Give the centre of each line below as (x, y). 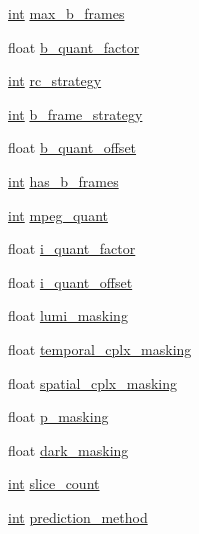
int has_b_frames (63, 180)
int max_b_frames (66, 13)
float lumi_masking (68, 315)
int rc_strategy (55, 80)
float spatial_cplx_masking (92, 382)
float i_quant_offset (70, 281)
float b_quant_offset (72, 147)
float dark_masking (68, 449)
